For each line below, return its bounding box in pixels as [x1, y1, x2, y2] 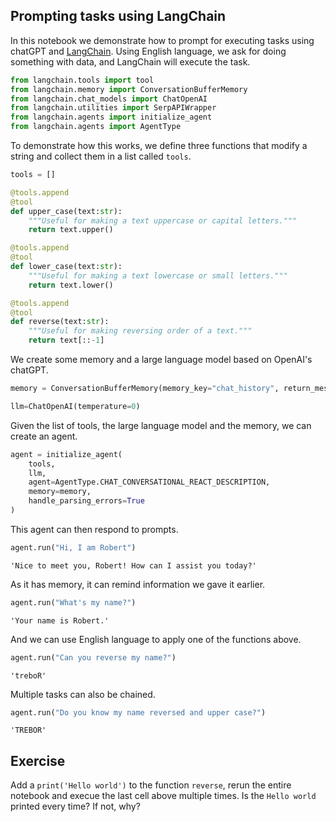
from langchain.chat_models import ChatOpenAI [10, 94, 208, 104]
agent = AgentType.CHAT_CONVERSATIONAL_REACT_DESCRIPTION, [28, 477, 271, 488]
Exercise [10, 752, 66, 769]
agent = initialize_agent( [10, 449, 123, 459]
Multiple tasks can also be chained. [10, 688, 156, 700]
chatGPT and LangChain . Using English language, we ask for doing [10, 45, 287, 57]
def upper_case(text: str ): [10, 206, 123, 216]
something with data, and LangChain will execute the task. [10, 55, 251, 68]
